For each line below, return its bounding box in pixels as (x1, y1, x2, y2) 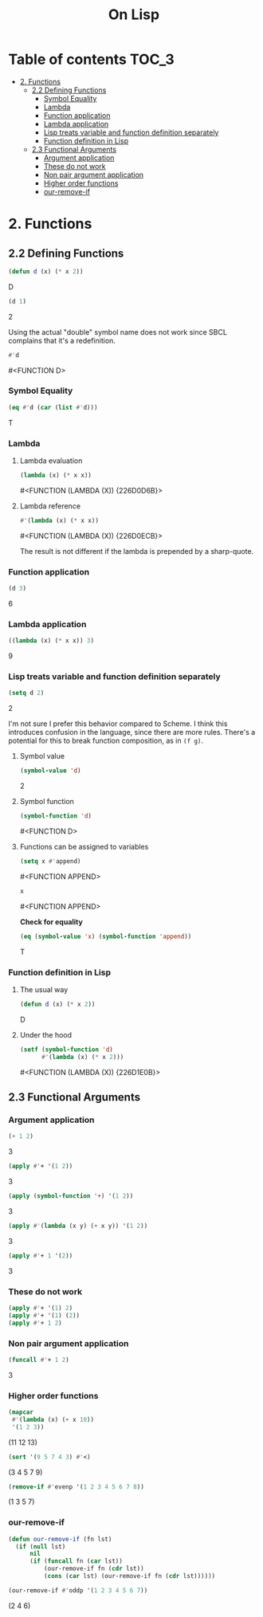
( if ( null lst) (15, 1542, 66, 1551)
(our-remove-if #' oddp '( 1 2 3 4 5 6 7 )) (8, 1586, 148, 1595)
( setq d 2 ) (8, 689, 45, 697)
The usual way (19, 984, 69, 994)
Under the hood (19, 1030, 73, 1039)
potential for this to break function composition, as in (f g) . (8, 736, 204, 746)
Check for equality (19, 916, 84, 926)
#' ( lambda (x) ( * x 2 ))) (41, 1053, 124, 1061)
